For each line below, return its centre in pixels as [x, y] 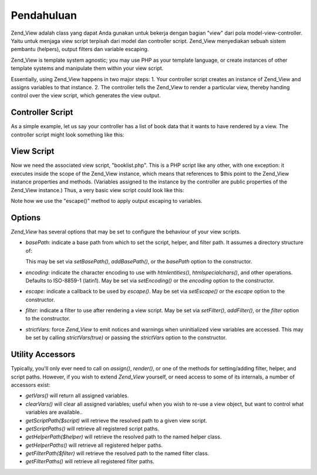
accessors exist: [31, 384]
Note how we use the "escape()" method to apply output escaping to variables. [107, 201]
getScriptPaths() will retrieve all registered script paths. [92, 429]
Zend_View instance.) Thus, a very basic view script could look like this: [97, 190]
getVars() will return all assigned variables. [77, 396]
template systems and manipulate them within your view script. [87, 68]
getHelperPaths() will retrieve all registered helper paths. [94, 445]
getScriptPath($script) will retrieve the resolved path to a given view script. [117, 420]
